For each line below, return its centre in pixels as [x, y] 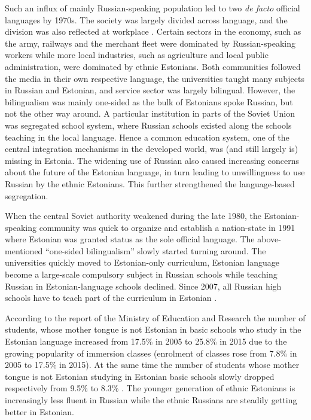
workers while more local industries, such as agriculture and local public [137, 55]
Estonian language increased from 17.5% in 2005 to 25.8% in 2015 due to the [146, 341]
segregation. [27, 195]
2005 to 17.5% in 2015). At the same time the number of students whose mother [152, 365]
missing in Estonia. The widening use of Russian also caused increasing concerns [152, 160]
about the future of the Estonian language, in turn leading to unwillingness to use [155, 172]
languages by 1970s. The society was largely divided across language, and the [146, 19]
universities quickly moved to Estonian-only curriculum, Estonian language [142, 262]
